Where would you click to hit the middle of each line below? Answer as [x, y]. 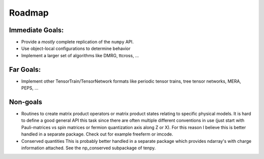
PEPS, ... [30, 88]
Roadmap [29, 13]
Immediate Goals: [36, 30]
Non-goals [26, 102]
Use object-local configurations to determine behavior [76, 48]
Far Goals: [25, 69]
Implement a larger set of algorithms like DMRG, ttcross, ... [80, 55]
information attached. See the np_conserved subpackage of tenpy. [88, 148]
